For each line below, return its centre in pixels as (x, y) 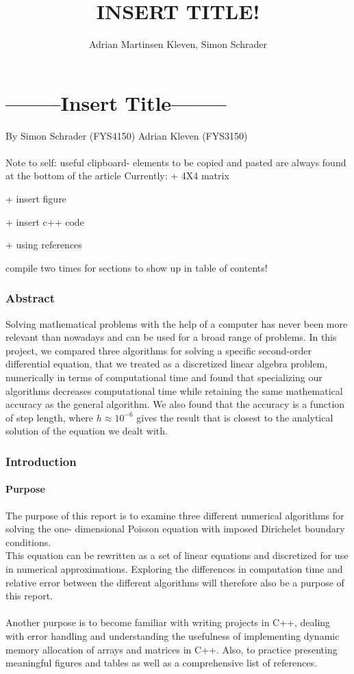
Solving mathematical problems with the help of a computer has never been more (177, 323)
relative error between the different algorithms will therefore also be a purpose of (175, 582)
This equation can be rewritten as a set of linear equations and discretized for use (177, 555)
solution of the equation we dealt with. (87, 431)
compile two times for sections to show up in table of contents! (137, 267)
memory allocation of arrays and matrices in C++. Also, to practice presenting (172, 649)
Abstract (30, 298)
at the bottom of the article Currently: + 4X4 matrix (117, 176)
